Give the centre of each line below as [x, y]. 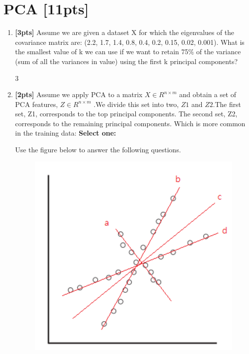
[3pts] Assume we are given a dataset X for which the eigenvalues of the [124, 32]
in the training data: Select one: [65, 133]
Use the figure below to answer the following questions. [98, 150]
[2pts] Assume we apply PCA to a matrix [79, 94]
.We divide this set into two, [136, 104]
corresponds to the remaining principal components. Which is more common [130, 123]
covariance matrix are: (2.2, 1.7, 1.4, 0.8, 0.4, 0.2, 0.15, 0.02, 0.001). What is [130, 42]
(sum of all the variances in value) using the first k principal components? [126, 61]
